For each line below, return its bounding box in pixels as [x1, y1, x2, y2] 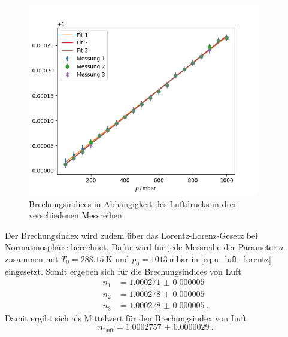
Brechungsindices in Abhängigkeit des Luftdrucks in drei [29, 197, 236, 210]
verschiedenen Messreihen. [29, 209, 125, 221]
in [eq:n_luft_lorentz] [191, 252, 271, 265]
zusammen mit [5, 252, 59, 265]
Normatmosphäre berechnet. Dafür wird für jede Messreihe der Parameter [5, 241, 277, 253]
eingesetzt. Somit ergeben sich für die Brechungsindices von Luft [5, 265, 241, 277]
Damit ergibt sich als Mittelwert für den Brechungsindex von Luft [5, 311, 247, 324]
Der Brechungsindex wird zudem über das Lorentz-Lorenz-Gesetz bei [5, 229, 258, 241]
